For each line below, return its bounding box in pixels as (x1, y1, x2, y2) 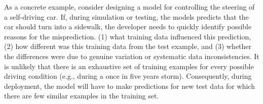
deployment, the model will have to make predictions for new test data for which (4, 80, 255, 91)
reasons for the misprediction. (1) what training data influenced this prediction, (4, 31, 251, 41)
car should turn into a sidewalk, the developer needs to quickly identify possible (4, 21, 252, 32)
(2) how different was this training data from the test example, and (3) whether (4, 41, 252, 51)
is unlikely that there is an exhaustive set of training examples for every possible (4, 61, 254, 71)
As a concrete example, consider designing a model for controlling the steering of (4, 2, 255, 12)
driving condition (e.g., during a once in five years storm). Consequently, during (4, 71, 252, 81)
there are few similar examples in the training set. (4, 90, 159, 101)
